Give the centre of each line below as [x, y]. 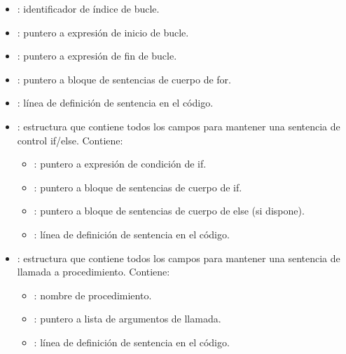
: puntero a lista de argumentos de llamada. [127, 319]
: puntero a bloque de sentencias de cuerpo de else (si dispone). [169, 211]
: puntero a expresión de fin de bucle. [97, 56]
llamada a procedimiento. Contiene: [94, 272]
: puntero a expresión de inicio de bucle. [103, 32]
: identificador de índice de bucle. [88, 8]
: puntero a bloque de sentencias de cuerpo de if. [138, 187]
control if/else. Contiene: [70, 140]
